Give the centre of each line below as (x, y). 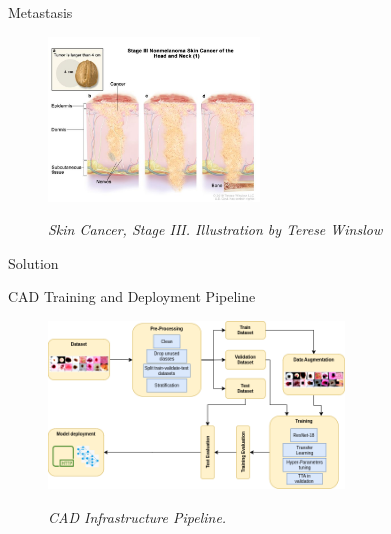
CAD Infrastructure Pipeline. (137, 516)
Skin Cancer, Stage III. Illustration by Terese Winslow (215, 229)
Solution (33, 262)
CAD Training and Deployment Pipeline (132, 296)
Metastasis (40, 12)
